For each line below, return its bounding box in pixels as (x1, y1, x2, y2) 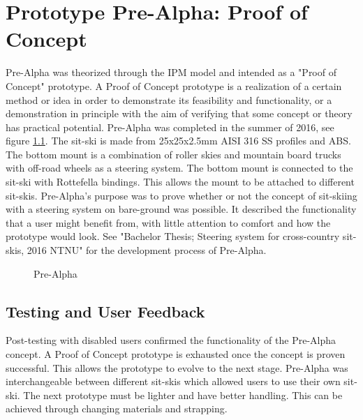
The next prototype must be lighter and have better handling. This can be (23, 387, 343, 402)
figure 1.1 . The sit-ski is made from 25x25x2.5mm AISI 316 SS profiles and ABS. (6, 133, 351, 148)
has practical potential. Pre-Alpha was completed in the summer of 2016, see (6, 119, 334, 134)
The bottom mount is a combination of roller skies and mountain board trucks (6, 147, 341, 161)
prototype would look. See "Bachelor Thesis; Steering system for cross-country (6, 229, 340, 243)
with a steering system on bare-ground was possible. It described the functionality (6, 202, 357, 216)
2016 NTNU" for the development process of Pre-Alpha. (27, 243, 267, 257)
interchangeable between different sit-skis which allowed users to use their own (6, 374, 341, 389)
